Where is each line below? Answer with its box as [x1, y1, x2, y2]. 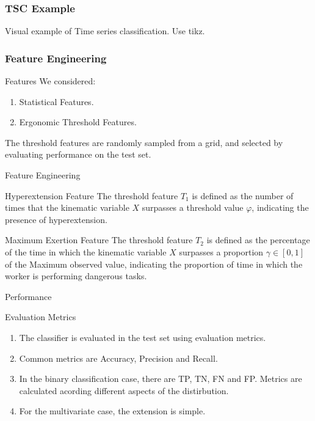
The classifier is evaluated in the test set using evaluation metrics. [19, 331, 266, 343]
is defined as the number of [192, 189, 294, 202]
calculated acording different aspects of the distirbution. [19, 384, 229, 397]
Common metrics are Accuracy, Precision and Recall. [19, 351, 218, 364]
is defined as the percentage [206, 233, 310, 246]
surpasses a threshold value [142, 201, 244, 214]
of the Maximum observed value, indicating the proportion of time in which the [5, 257, 303, 270]
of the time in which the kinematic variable [5, 245, 167, 258]
